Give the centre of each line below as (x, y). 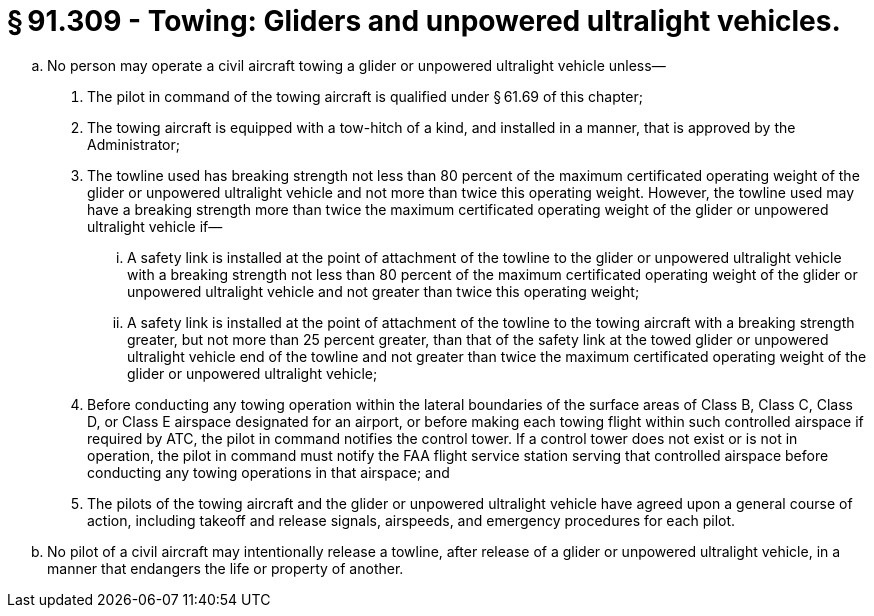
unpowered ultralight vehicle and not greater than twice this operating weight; (383, 291)
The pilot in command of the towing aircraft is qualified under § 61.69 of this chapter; (365, 96)
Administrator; (133, 144)
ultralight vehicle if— (155, 226)
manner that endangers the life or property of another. (225, 568)
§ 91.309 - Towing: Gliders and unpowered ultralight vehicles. (424, 21)
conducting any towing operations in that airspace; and (268, 472)
